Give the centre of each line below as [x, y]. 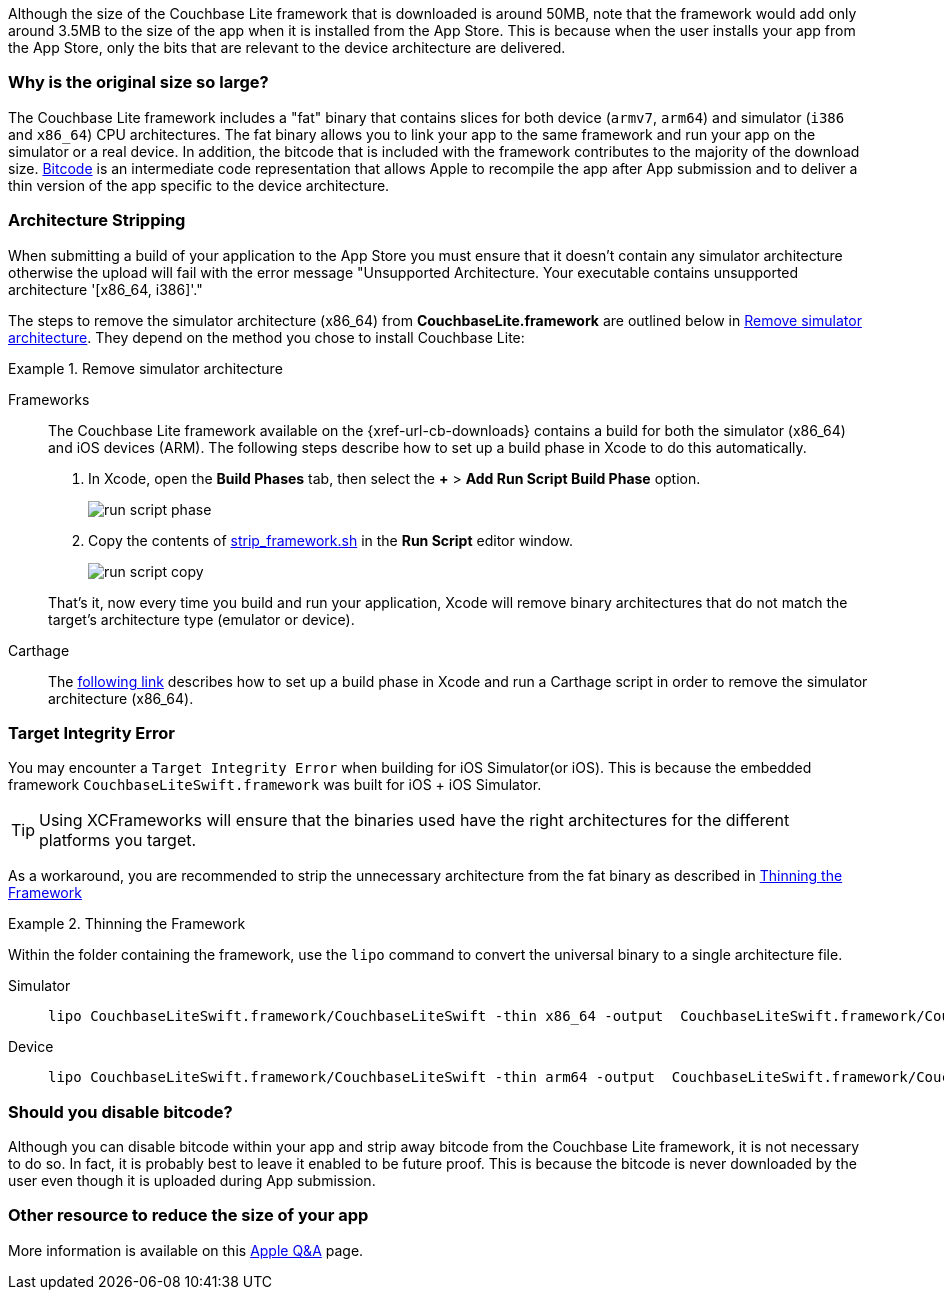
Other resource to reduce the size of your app [188, 1215]
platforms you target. [118, 840]
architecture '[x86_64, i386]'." [105, 289]
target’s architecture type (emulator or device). [201, 619]
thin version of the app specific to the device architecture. [199, 185]
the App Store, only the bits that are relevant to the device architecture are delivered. [287, 47]
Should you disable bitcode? [120, 1111]
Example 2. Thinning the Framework [127, 924]
